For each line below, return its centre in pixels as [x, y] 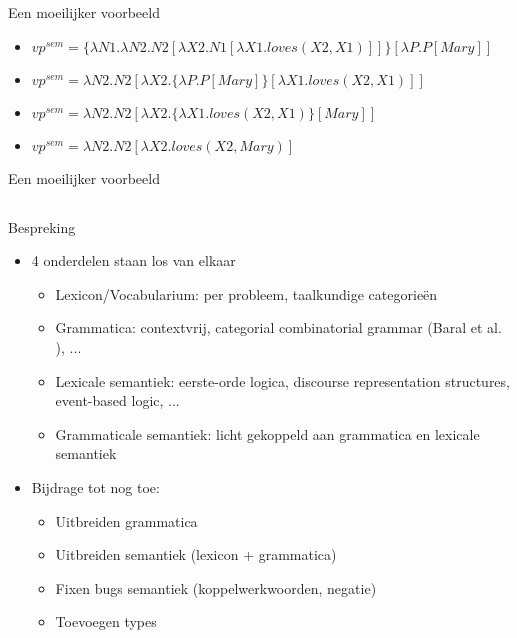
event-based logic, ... [117, 400]
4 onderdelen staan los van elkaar [133, 260]
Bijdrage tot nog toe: [95, 486]
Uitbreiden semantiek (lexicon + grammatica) [196, 554]
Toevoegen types [106, 621]
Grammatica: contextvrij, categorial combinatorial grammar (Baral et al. [278, 327]
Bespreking [42, 226]
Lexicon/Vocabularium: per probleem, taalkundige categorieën [246, 293]
